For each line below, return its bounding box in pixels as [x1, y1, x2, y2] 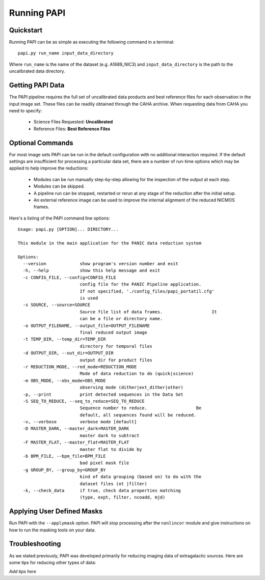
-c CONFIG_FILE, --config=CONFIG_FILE [23, 275, 116, 280]
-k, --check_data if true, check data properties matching [23, 488, 181, 493]
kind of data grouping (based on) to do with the [79, 474, 202, 480]
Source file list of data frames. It [79, 309, 217, 314]
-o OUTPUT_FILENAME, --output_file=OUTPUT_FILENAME [23, 323, 150, 329]
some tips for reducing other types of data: [9, 559, 96, 565]
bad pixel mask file [79, 460, 130, 466]
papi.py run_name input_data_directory [18, 51, 114, 56]
